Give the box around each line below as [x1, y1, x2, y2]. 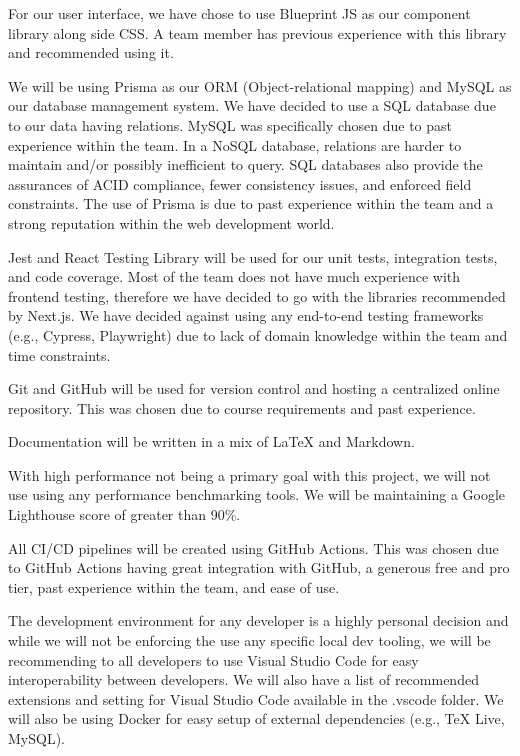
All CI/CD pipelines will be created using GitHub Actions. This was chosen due [8, 537, 499, 558]
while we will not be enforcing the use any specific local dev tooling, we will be [8, 630, 491, 651]
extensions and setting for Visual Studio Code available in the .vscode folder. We [8, 688, 504, 709]
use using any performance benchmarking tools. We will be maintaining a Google [8, 484, 506, 505]
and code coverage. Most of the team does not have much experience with [8, 266, 461, 287]
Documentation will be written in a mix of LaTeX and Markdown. [8, 431, 415, 452]
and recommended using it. [8, 42, 174, 63]
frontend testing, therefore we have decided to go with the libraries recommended [8, 285, 506, 306]
